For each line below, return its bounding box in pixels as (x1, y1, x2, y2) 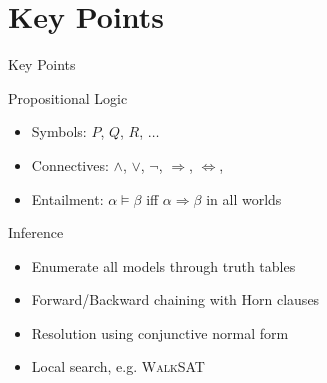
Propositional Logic (8, 87, 128, 108)
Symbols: (31, 121, 87, 142)
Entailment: (31, 188, 104, 209)
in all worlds (206, 188, 282, 209)
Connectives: (31, 154, 109, 175)
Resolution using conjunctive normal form (31, 322, 289, 343)
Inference (8, 222, 64, 243)
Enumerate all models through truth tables (31, 255, 296, 276)
